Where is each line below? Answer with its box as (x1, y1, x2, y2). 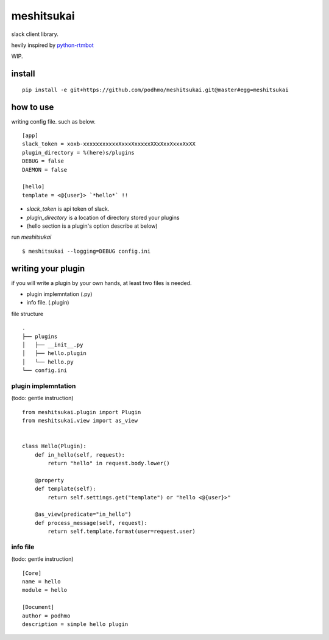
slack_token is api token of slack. (26, 205, 110, 213)
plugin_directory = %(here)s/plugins (22, 149, 135, 156)
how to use (11, 102, 54, 112)
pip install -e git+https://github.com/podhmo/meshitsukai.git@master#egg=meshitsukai (22, 86, 289, 93)
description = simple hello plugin (22, 621, 129, 628)
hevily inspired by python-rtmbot (11, 41, 94, 49)
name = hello (22, 578, 61, 585)
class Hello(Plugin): (22, 443, 87, 450)
